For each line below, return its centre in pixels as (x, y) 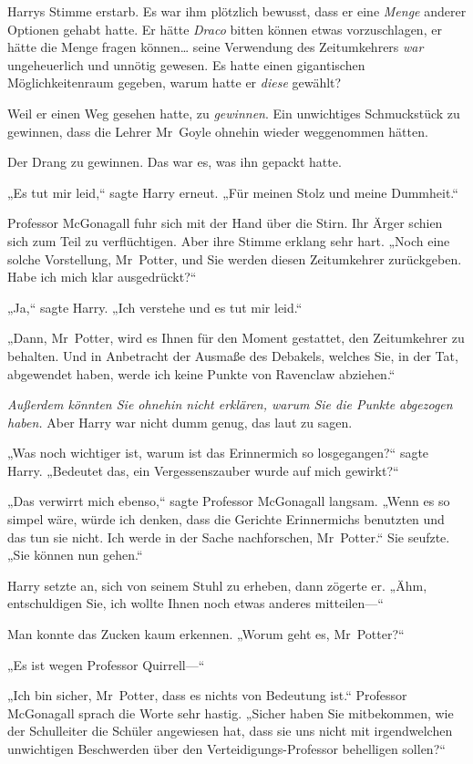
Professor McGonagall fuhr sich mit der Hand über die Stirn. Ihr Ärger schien (225, 223)
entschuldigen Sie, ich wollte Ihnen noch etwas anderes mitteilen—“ (195, 603)
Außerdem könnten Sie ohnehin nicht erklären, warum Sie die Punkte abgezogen (230, 404)
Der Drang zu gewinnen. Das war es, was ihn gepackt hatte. (175, 162)
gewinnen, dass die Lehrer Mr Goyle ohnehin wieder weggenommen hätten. (218, 131)
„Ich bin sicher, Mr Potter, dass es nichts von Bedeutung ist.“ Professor (207, 695)
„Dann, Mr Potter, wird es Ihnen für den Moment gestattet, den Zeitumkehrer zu (236, 338)
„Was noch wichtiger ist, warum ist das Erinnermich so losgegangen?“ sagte (218, 453)
